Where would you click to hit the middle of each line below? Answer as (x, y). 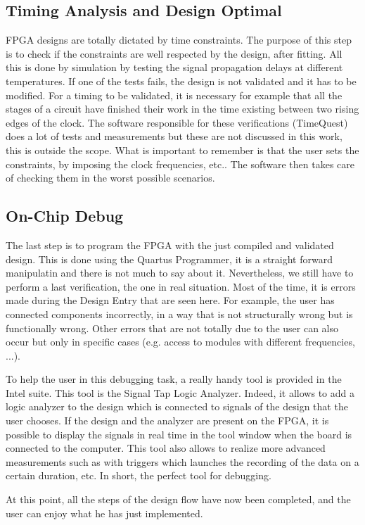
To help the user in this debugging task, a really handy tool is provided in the (174, 379)
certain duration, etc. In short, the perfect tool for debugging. (139, 475)
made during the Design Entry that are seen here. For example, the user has (170, 300)
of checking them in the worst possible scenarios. (110, 178)
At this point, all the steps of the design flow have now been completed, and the (178, 499)
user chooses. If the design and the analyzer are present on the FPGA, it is (167, 420)
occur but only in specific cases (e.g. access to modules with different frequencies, (180, 342)
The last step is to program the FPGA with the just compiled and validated (170, 245)
